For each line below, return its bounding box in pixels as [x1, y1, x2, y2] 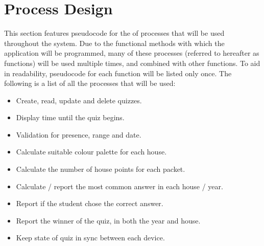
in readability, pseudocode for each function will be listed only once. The [4, 68, 232, 78]
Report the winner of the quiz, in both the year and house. [16, 215, 201, 226]
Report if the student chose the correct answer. [16, 198, 163, 209]
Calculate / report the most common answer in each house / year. [16, 181, 223, 191]
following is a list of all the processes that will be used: [4, 78, 176, 88]
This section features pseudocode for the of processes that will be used [4, 28, 225, 38]
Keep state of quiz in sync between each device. [16, 232, 165, 243]
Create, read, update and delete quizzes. [16, 95, 142, 105]
